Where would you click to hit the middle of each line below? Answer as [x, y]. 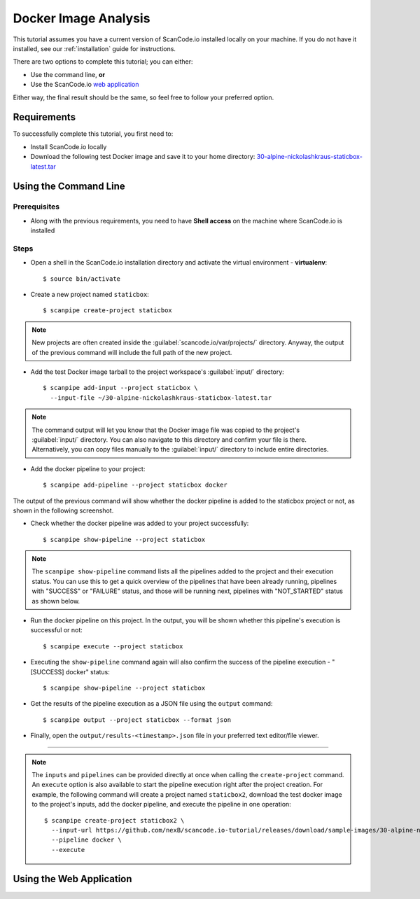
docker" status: [87, 671]
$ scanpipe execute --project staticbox [113, 646]
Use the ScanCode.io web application [85, 85]
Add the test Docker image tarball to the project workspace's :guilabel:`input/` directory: [157, 372]
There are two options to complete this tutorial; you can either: [103, 62]
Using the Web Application [72, 879]
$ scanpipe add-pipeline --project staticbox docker [135, 485]
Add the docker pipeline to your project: [88, 468]
